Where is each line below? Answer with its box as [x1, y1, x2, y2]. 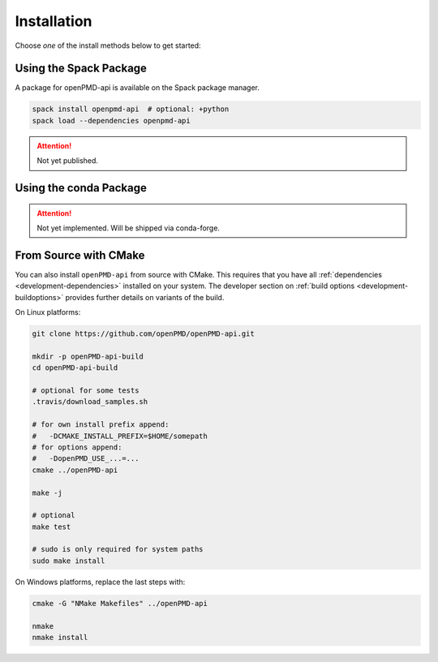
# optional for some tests [32, 386, 140, 395]
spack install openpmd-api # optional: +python [32, 105, 230, 114]
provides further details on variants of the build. [65, 292, 225, 302]
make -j [32, 488, 62, 497]
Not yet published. [36, 156, 99, 165]
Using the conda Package [15, 181, 148, 195]
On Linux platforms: [15, 307, 81, 317]
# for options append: [32, 442, 122, 452]
